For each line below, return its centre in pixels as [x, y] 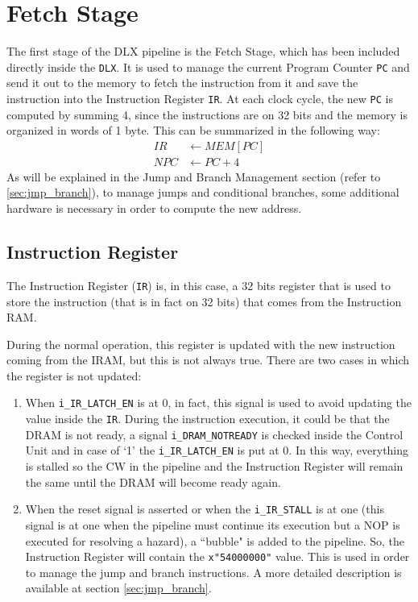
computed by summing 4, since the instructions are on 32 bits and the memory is [207, 114]
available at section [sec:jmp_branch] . [118, 588]
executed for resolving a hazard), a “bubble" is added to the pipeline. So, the [215, 540]
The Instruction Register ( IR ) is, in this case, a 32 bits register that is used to [199, 285]
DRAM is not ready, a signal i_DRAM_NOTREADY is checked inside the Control [214, 434]
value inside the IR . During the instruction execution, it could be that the [207, 419]
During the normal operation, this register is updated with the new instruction [201, 344]
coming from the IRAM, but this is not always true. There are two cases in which [208, 360]
